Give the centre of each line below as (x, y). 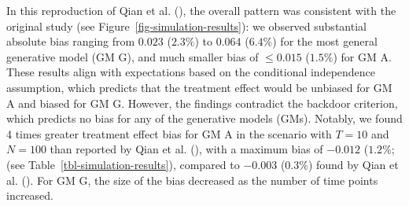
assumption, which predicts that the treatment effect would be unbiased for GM (199, 87)
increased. (30, 195)
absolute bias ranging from (71, 41)
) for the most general (325, 41)
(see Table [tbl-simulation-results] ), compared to (123, 164)
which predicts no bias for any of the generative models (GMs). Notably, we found (204, 118)
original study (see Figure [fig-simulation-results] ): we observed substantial (186, 26)
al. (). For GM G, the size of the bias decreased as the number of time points (192, 180)
